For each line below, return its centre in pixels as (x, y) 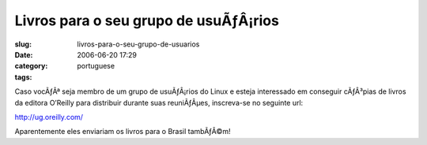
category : (31, 66)
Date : (24, 54)
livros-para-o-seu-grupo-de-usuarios (138, 44)
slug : (23, 44)
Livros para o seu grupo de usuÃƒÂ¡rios (147, 20)
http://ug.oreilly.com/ (49, 117)
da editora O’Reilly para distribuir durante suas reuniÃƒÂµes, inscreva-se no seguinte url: (159, 102)
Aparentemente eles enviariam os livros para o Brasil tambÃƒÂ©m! (123, 132)
